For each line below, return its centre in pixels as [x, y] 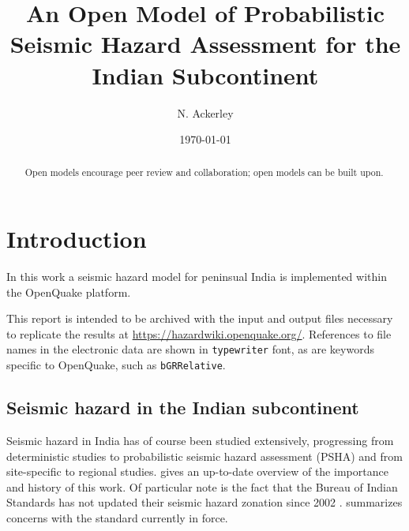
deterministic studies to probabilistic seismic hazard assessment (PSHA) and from [204, 456]
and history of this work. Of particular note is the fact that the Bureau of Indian [202, 486]
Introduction [77, 239]
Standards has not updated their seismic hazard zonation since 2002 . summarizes [204, 502]
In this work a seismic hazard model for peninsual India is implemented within [197, 277]
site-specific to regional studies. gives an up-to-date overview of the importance [197, 471]
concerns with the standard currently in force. [117, 517]
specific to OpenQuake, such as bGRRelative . [116, 365]
